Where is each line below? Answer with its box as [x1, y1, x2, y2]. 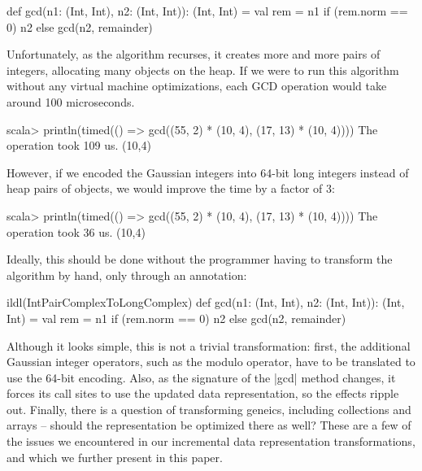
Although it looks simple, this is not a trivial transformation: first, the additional [7, 337, 411, 354]
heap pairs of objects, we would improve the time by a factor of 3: [7, 180, 335, 197]
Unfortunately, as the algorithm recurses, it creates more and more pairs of [7, 46, 381, 63]
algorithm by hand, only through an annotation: [7, 266, 247, 283]
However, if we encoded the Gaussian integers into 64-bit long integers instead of [7, 164, 409, 181]
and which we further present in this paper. [7, 448, 223, 465]
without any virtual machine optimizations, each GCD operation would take [7, 77, 387, 94]
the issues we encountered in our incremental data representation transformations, [7, 433, 415, 450]
